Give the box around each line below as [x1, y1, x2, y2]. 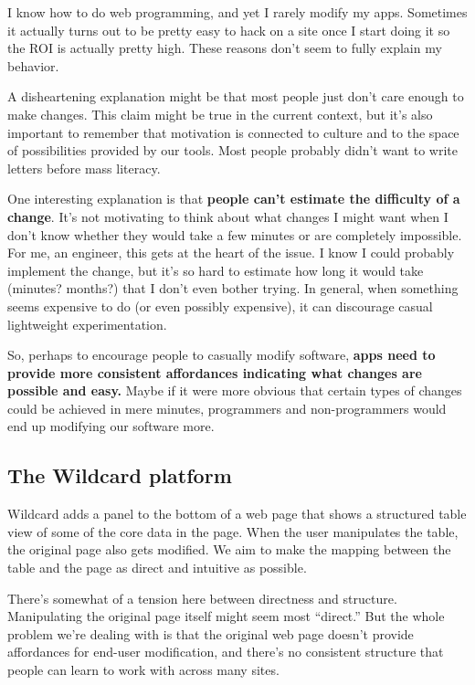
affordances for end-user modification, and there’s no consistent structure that [7, 642, 444, 661]
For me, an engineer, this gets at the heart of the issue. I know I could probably [7, 243, 455, 262]
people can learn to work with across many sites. [7, 660, 280, 680]
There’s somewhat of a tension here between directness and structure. [7, 588, 397, 607]
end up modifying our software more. [7, 416, 215, 436]
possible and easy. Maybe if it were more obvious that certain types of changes [7, 381, 462, 400]
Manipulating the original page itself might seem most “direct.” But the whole [7, 606, 445, 626]
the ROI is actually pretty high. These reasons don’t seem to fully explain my [7, 38, 442, 58]
